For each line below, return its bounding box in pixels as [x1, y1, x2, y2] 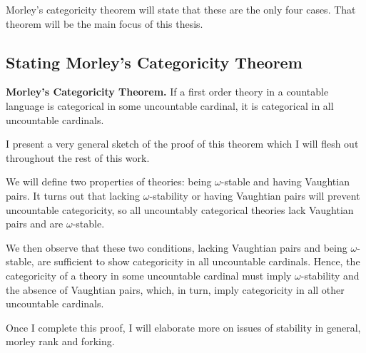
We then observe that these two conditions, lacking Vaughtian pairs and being [6, 240, 347, 255]
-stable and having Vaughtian [220, 174, 350, 189]
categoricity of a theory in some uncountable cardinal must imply [6, 267, 292, 282]
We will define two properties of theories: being [6, 174, 212, 189]
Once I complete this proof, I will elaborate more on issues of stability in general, [6, 319, 361, 334]
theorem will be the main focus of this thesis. [6, 16, 203, 31]
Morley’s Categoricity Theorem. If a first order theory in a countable [6, 84, 329, 99]
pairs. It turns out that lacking [6, 188, 141, 203]
